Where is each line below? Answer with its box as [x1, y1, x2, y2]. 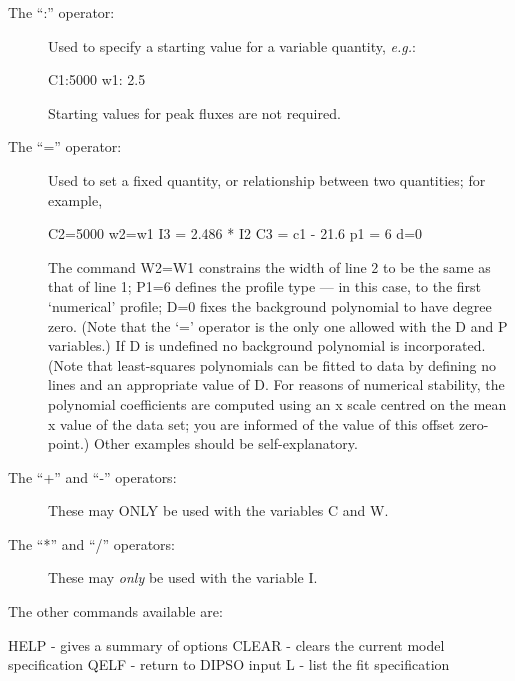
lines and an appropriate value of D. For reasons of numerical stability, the [48, 374, 505, 395]
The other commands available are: [8, 601, 223, 622]
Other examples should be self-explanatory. [93, 433, 358, 454]
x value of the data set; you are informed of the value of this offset [48, 413, 455, 434]
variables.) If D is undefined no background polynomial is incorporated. [48, 335, 486, 356]
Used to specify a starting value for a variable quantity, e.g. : [48, 35, 416, 56]
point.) [48, 433, 90, 454]
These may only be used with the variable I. [48, 567, 318, 588]
